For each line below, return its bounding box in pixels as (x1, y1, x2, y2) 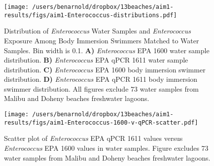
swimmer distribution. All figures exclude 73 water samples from (4, 83, 199, 94)
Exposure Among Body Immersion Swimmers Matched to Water (4, 35, 199, 45)
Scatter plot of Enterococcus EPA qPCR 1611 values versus (4, 133, 183, 143)
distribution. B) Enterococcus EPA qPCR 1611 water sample (4, 55, 188, 65)
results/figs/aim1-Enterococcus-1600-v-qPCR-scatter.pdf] (4, 119, 198, 126)
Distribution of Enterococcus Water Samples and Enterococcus (4, 26, 191, 36)
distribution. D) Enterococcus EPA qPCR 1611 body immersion (4, 74, 198, 84)
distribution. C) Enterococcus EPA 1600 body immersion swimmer (4, 64, 206, 74)
